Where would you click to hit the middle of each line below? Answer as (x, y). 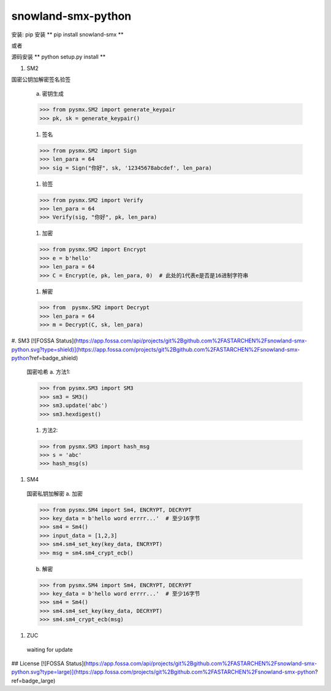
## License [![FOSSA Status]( (48, 663)
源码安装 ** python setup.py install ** (59, 57)
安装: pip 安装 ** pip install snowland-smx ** (67, 34)
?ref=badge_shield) (53, 358)
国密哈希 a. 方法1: (48, 372)
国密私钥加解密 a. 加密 (55, 493)
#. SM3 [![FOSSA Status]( (44, 341)
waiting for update (50, 649)
